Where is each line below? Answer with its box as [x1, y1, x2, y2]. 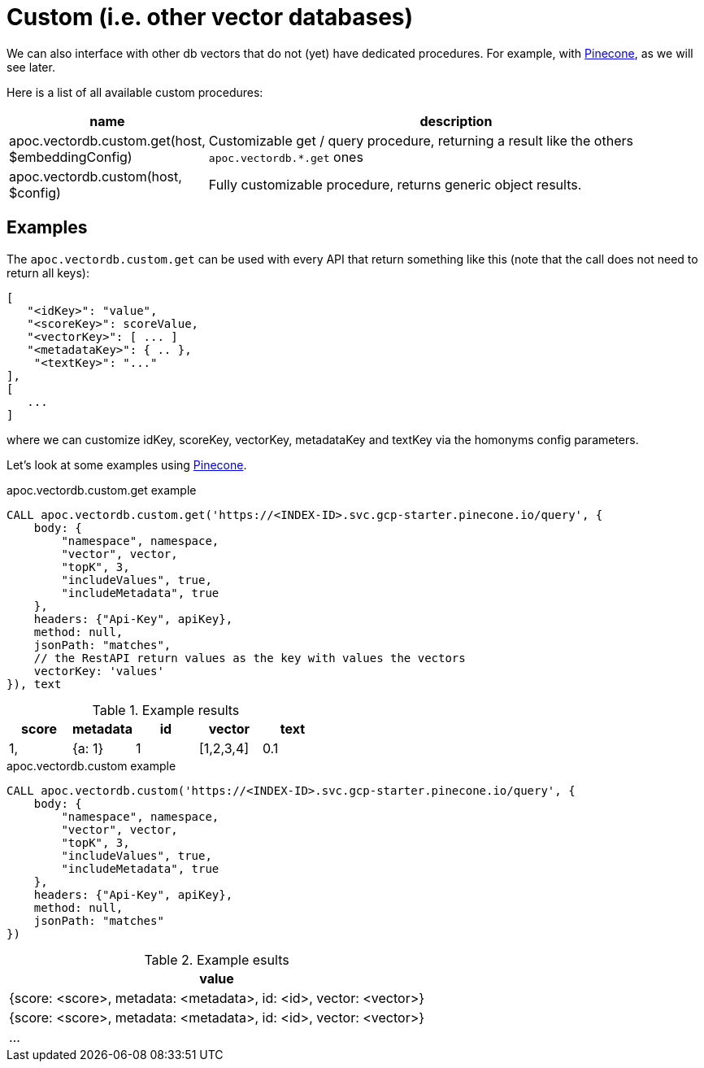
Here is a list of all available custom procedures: [7, 85, 263, 99]
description [419, 112, 493, 129]
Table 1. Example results [92, 701, 240, 718]
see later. [7, 59, 55, 74]
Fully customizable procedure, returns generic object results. [208, 176, 582, 193]
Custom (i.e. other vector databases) [7, 3, 414, 31]
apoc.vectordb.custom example [7, 758, 176, 773]
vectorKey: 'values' [33, 664, 164, 678]
